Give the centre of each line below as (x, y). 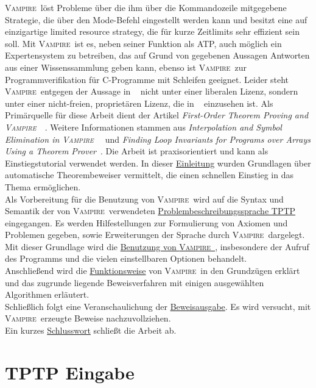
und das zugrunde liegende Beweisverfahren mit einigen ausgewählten (135, 282)
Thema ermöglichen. (43, 186)
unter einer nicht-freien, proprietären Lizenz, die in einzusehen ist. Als (139, 103)
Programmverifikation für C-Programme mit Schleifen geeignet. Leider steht (147, 79)
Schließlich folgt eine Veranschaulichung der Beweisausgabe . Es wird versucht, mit (158, 306)
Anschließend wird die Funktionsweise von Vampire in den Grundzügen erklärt (153, 271)
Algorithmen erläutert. (47, 294)
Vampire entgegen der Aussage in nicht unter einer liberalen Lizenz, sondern (152, 91)
